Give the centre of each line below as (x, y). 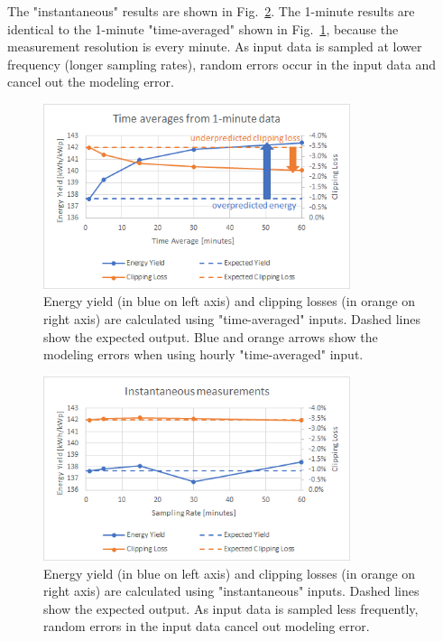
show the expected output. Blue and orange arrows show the (211, 336)
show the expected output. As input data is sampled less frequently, (231, 608)
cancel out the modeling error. (91, 82)
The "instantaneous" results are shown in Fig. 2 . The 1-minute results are (211, 11)
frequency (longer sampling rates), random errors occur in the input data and (222, 64)
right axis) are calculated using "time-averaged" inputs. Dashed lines (232, 318)
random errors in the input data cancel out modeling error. (207, 626)
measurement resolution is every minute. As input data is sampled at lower (215, 46)
